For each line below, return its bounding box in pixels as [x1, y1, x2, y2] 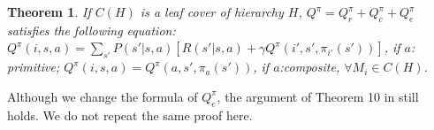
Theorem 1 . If [7, 3, 91, 20]
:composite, [279, 57, 340, 76]
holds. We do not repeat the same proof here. [7, 105, 253, 124]
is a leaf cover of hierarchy [140, 3, 284, 20]
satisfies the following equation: [7, 20, 176, 39]
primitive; [7, 57, 60, 76]
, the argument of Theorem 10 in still [217, 87, 419, 105]
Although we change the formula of [7, 87, 198, 105]
